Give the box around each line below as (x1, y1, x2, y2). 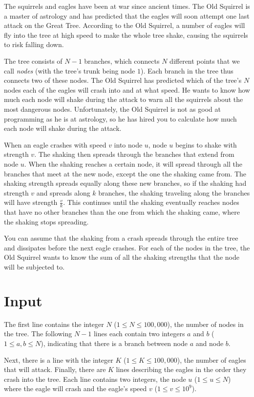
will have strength (4, 197, 58, 207)
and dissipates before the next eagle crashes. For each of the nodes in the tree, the (4, 242, 250, 252)
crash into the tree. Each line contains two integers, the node (4, 373, 186, 384)
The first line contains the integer (4, 319, 104, 329)
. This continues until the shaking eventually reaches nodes (63, 197, 239, 207)
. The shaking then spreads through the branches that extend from (34, 149, 234, 159)
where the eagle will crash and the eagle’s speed (4, 383, 147, 394)
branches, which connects (84, 55, 160, 66)
